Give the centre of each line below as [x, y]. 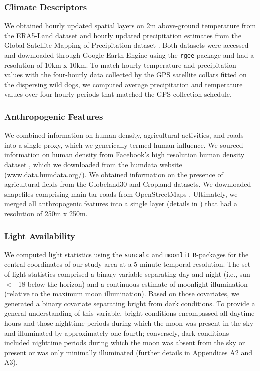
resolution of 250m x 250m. [46, 213]
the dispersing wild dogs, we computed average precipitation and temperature [123, 84]
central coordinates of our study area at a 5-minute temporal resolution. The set [127, 264]
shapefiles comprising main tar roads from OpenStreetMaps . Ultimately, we [121, 194]
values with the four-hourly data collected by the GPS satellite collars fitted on [125, 74]
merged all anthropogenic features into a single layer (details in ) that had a [121, 204]
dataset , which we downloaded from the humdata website [93, 164]
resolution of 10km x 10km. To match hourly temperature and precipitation [120, 64]
